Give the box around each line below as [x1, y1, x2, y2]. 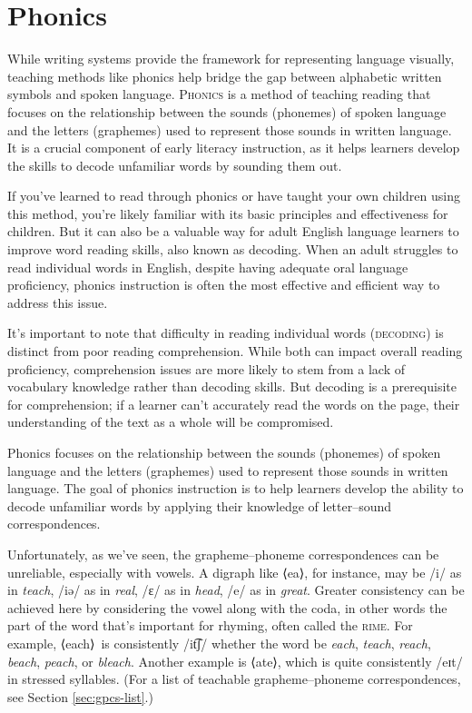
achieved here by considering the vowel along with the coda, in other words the [7, 598, 447, 617]
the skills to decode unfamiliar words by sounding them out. [7, 155, 342, 174]
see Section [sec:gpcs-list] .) [7, 687, 153, 706]
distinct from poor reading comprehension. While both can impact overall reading [7, 342, 463, 361]
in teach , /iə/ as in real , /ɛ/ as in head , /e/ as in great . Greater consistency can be [7, 580, 465, 599]
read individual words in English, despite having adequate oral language [7, 257, 408, 276]
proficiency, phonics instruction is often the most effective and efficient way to [7, 275, 440, 294]
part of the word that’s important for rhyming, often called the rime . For [7, 616, 413, 635]
